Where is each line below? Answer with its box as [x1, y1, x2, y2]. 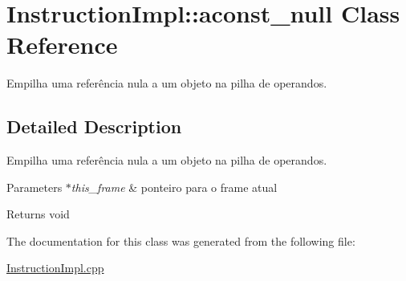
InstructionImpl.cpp [6, 259, 104, 276]
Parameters [6, 178, 63, 195]
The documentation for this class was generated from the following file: [6, 232, 355, 249]
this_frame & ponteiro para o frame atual [71, 178, 278, 195]
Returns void [6, 206, 70, 222]
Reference [6, 28, 118, 61]
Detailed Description [6, 114, 182, 139]
